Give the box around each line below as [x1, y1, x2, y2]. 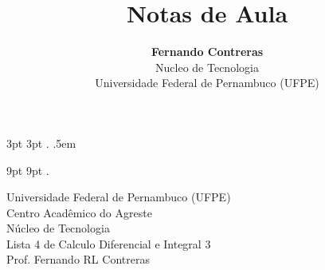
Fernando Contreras [151, 43, 264, 60]
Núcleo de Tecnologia [6, 220, 110, 236]
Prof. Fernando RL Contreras [6, 251, 150, 268]
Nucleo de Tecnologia [155, 58, 259, 75]
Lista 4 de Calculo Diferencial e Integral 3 [6, 235, 211, 252]
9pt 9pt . [6, 161, 49, 178]
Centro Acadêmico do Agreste [6, 204, 152, 220]
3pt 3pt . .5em [6, 134, 76, 151]
